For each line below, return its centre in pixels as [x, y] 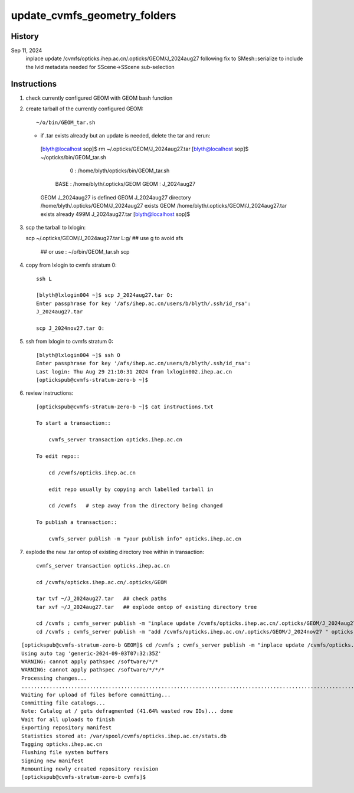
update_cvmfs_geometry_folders [94, 15]
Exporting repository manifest [67, 728]
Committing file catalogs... [63, 703]
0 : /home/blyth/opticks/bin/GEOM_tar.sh [120, 171]
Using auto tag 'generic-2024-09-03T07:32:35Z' [91, 653]
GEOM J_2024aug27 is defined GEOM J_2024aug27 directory [116, 197]
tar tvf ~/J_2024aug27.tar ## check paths [102, 599]
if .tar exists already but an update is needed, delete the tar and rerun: [125, 135]
